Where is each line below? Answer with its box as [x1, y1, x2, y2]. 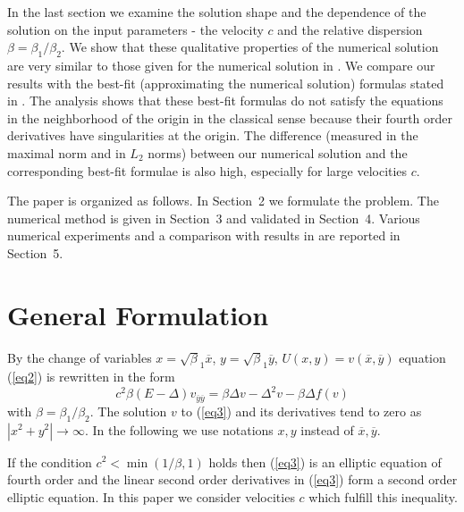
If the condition [7, 452, 92, 471]
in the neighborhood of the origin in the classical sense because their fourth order [7, 108, 453, 127]
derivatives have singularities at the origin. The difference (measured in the [7, 126, 418, 145]
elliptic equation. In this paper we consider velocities [7, 487, 295, 506]
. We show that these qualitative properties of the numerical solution [61, 38, 439, 56]
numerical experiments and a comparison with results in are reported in [7, 226, 401, 245]
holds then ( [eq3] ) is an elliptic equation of [208, 452, 442, 471]
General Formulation [7, 296, 269, 332]
